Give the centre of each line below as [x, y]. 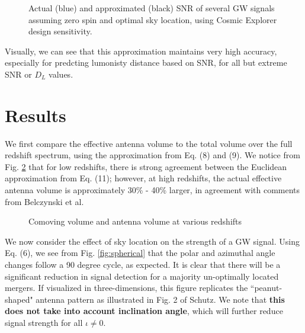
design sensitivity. [60, 31]
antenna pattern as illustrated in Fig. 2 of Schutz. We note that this [160, 299]
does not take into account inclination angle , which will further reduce [144, 311]
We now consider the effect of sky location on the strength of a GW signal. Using [152, 241]
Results [36, 115]
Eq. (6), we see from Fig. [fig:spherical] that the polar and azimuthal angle [140, 253]
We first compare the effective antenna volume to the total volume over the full [149, 143]
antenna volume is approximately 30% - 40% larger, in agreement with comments [152, 190]
